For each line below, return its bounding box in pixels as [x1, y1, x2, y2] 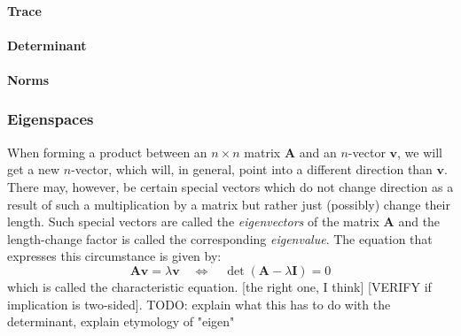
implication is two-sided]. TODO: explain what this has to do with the [7, 294, 391, 313]
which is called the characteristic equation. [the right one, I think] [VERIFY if [7, 277, 432, 295]
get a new [7, 160, 60, 179]
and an [299, 142, 337, 161]
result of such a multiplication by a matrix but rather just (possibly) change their [7, 195, 450, 213]
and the [398, 212, 441, 231]
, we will [397, 142, 442, 161]
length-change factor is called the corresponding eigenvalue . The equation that [7, 229, 433, 248]
